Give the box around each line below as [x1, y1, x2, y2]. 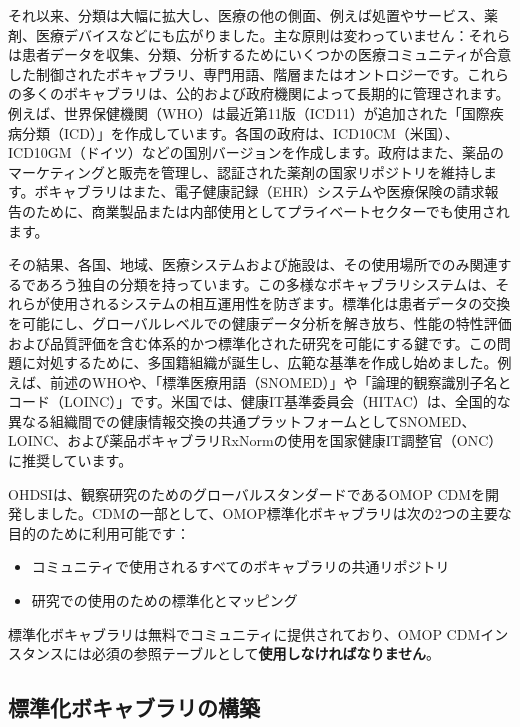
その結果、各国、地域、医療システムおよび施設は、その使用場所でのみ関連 [8, 254, 498, 275]
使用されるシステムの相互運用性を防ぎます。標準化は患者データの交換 [49, 293, 511, 314]
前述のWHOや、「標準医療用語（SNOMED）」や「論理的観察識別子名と [49, 371, 512, 392]
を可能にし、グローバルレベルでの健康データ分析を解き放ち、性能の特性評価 [8, 312, 512, 333]
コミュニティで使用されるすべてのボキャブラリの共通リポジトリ [31, 556, 450, 577]
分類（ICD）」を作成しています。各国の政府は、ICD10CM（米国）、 [21, 122, 459, 143]
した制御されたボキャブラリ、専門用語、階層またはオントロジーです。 [8, 63, 467, 84]
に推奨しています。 [8, 450, 133, 471]
